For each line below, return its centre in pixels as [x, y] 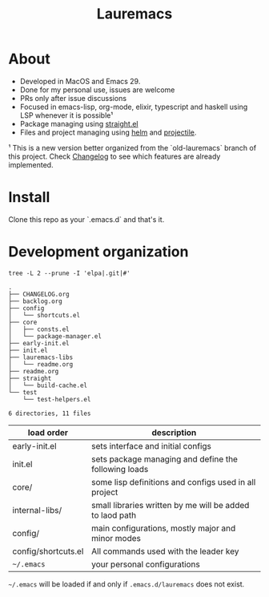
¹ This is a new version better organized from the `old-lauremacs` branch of [132, 147]
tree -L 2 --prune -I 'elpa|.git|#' [69, 273]
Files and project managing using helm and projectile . [108, 132]
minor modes [116, 538]
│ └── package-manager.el [55, 336]
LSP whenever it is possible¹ [66, 115]
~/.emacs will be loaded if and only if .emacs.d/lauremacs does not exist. [126, 584]
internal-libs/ [37, 510]
